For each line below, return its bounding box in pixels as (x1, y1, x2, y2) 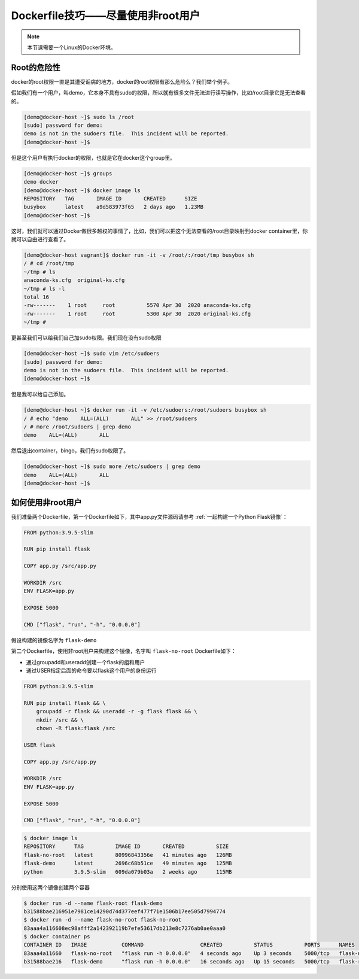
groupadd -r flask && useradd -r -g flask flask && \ (36, 708, 197, 715)
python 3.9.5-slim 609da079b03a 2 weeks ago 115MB (23, 868, 232, 875)
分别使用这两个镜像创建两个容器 (11, 883, 90, 891)
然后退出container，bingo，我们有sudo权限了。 (11, 447, 129, 454)
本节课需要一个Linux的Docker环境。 (27, 44, 116, 51)
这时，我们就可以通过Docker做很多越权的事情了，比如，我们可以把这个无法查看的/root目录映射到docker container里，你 (11, 227, 308, 235)
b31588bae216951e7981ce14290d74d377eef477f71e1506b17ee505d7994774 (23, 908, 226, 915)
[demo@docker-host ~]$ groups (23, 170, 112, 177)
